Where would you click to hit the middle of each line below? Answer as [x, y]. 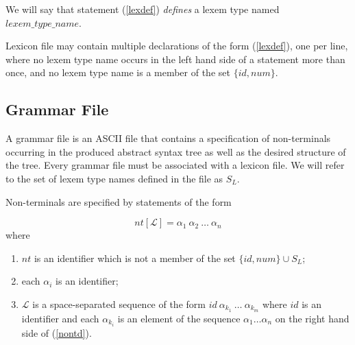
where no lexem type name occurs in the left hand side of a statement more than [175, 59]
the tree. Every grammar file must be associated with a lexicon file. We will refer [175, 165]
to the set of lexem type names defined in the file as [114, 178]
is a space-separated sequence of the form [119, 304]
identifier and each [60, 318]
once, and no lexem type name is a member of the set [118, 72]
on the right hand [312, 318]
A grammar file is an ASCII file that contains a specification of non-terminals [168, 138]
